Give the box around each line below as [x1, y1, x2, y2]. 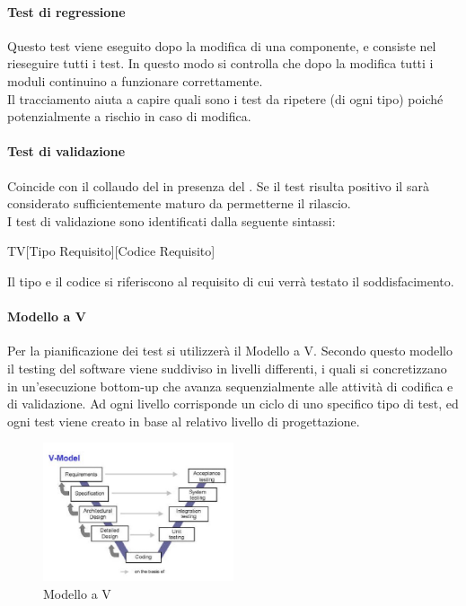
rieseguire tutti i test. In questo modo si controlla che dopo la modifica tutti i [7, 54, 434, 73]
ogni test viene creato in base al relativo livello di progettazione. [7, 411, 360, 430]
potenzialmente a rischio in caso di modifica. [7, 107, 251, 126]
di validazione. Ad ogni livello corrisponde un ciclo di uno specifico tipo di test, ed [7, 394, 459, 413]
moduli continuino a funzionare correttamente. [7, 71, 263, 90]
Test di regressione [7, 2, 126, 21]
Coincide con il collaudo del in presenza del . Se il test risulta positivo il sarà [7, 176, 429, 195]
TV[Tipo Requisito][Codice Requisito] [7, 242, 215, 260]
